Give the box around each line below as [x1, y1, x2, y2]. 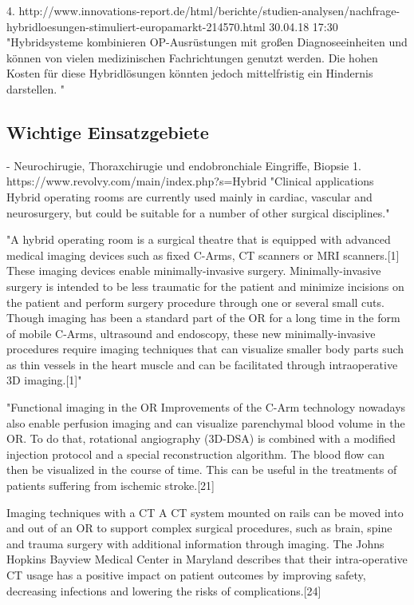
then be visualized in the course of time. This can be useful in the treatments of [6, 461, 397, 478]
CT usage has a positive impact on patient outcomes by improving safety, [6, 567, 366, 583]
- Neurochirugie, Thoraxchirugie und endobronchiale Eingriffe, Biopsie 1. [6, 157, 361, 173]
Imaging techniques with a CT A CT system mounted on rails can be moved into [6, 504, 404, 520]
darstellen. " [6, 80, 65, 97]
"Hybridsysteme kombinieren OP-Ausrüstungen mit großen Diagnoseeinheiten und [6, 34, 408, 50]
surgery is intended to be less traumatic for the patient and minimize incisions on [6, 277, 404, 294]
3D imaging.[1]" [6, 372, 82, 388]
